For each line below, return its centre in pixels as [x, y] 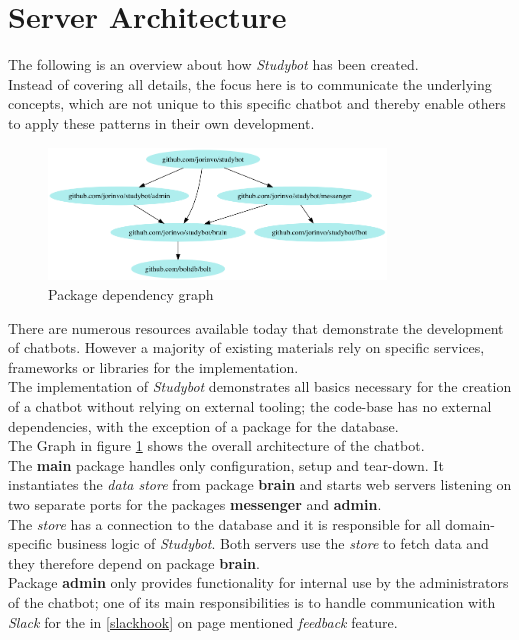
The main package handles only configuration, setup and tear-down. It [226, 464]
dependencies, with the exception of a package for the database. [203, 425]
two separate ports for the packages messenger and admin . [195, 504]
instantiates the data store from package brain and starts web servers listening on [260, 484]
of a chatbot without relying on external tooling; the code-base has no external [250, 406]
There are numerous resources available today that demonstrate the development [256, 327]
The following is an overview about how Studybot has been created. [213, 64]
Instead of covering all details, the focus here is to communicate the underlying [250, 83]
